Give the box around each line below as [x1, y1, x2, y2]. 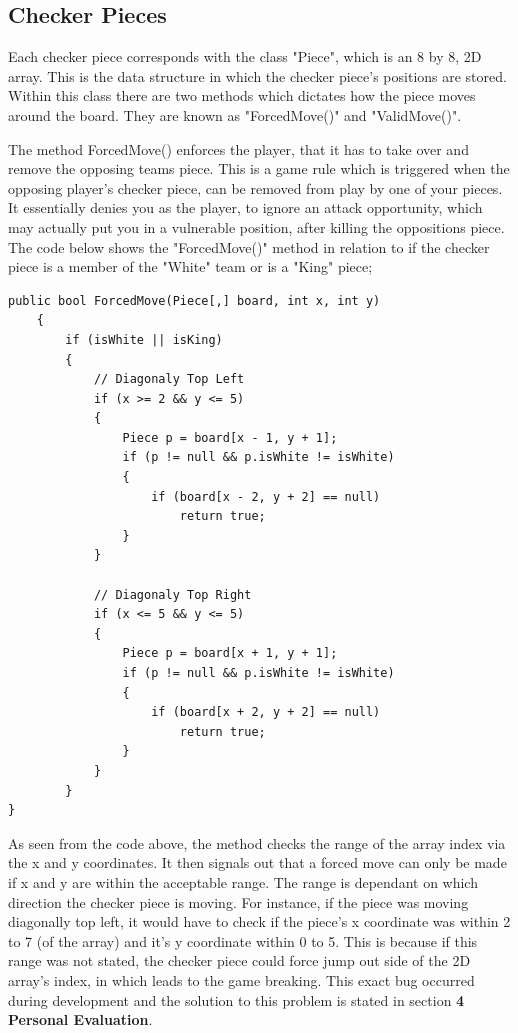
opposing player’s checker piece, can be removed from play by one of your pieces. [8, 177, 503, 198]
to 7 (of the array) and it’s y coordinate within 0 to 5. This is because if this [8, 930, 478, 951]
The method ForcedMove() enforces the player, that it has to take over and [8, 138, 469, 159]
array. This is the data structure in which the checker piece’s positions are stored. [8, 65, 507, 86]
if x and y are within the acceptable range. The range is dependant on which [8, 871, 478, 892]
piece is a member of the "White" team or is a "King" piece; [8, 256, 373, 277]
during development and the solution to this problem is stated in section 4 [8, 989, 465, 1010]
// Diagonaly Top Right [93, 587, 252, 602]
